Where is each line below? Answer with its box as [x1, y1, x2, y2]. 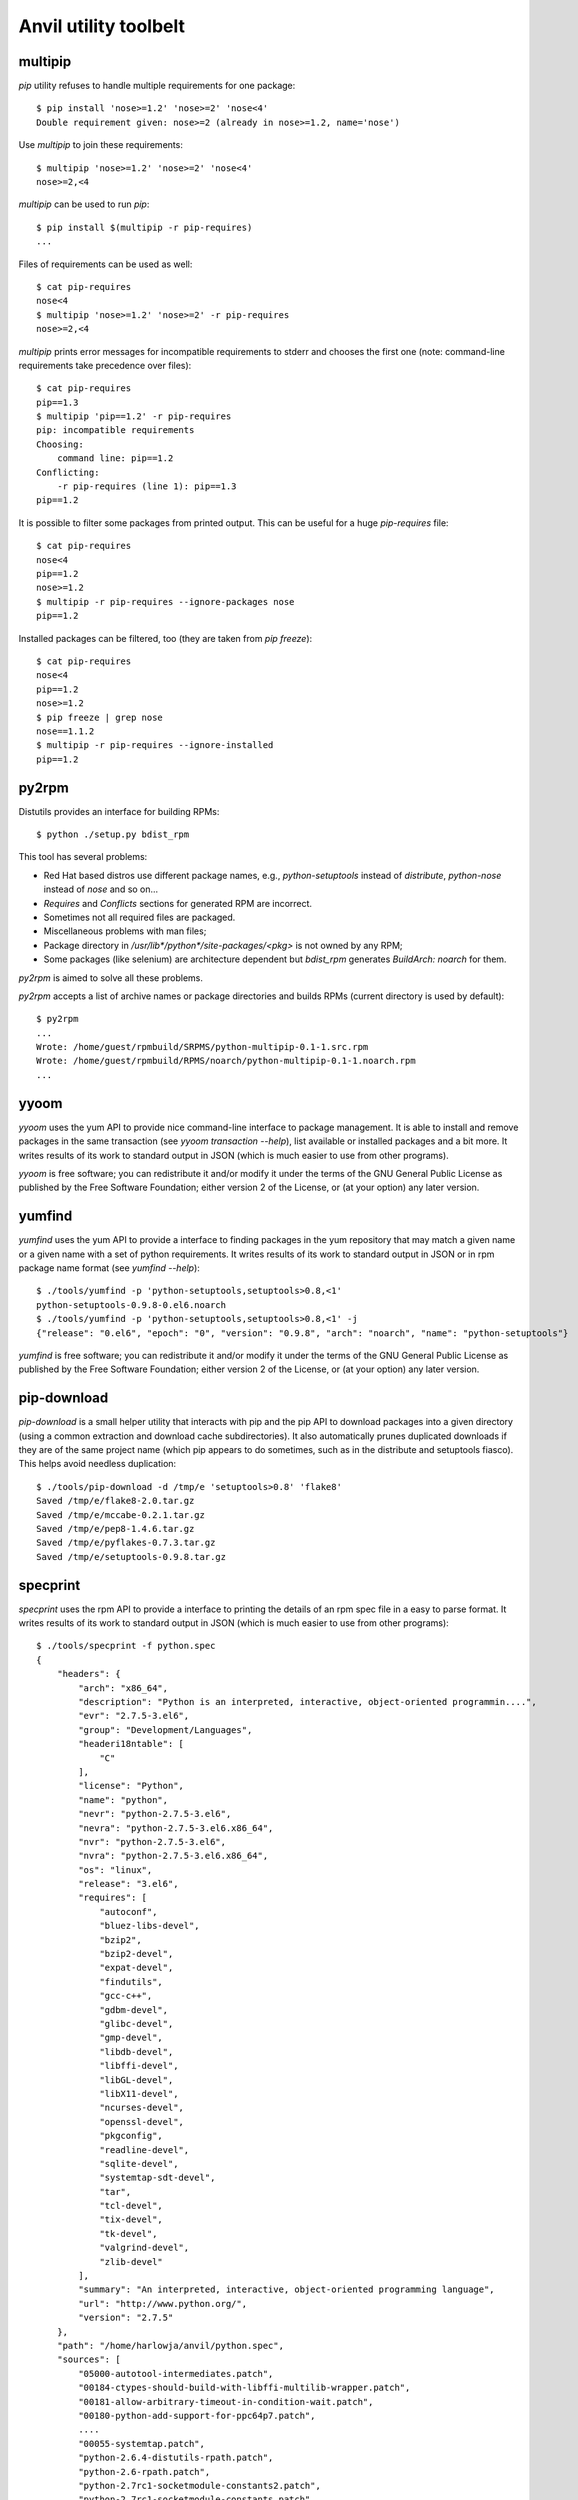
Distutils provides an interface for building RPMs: [18, 805, 220, 817]
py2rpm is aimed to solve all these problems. [18, 971, 204, 984]
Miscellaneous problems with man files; [43, 925, 207, 937]
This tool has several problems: [18, 851, 148, 863]
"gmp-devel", [99, 2032, 164, 2044]
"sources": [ [56, 2354, 121, 2365]
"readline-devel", [99, 2144, 190, 2155]
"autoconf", [99, 1906, 158, 1917]
